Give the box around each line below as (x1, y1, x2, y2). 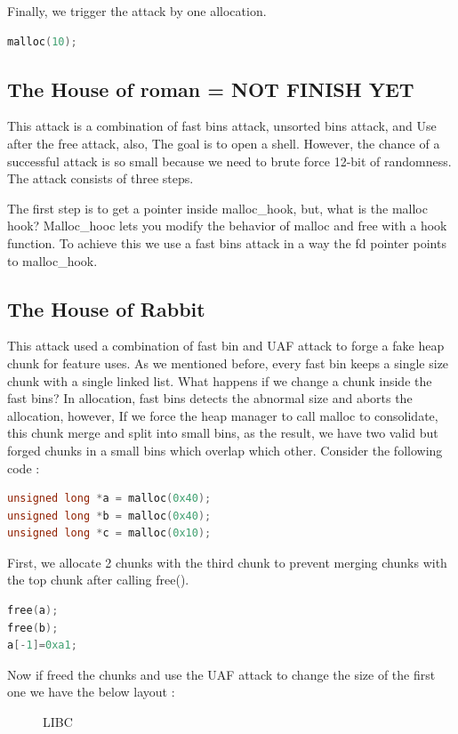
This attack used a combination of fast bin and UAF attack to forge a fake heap (7, 336, 445, 355)
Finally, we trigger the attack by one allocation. (7, 2, 267, 20)
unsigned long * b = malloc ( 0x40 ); (7, 509, 212, 522)
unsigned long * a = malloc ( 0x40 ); (7, 492, 212, 505)
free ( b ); (7, 621, 59, 634)
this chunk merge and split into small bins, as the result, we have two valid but (7, 423, 438, 442)
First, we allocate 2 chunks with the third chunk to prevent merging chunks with (7, 553, 447, 571)
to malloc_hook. (7, 251, 98, 270)
